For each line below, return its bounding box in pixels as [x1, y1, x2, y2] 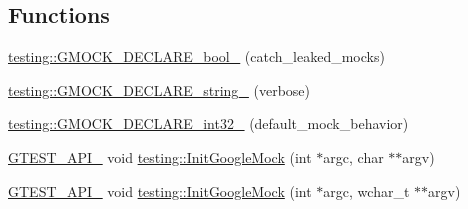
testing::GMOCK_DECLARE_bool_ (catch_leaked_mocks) [8, 46, 385, 67]
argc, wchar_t [323, 180, 410, 201]
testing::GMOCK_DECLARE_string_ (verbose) [8, 79, 311, 100]
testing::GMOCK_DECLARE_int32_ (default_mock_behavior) [8, 113, 409, 134]
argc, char [323, 146, 384, 167]
